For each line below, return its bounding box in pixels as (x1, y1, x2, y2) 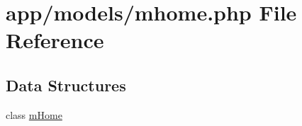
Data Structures (6, 74, 126, 96)
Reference (6, 25, 104, 55)
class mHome (6, 107, 62, 122)
